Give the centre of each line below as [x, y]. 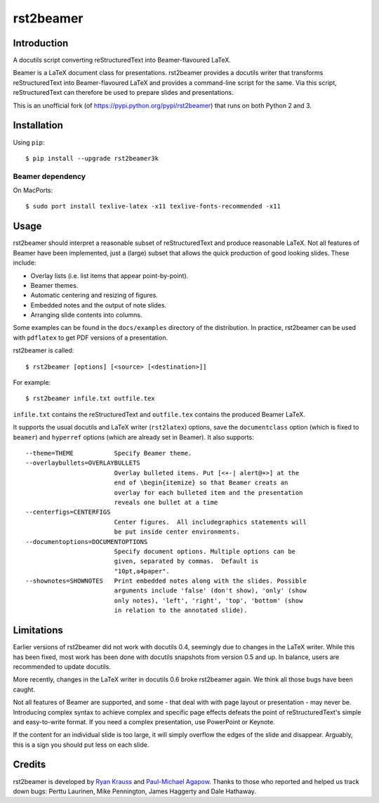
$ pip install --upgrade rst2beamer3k [92, 158]
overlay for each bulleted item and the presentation [208, 492]
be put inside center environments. [177, 532]
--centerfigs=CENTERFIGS [68, 512]
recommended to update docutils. [62, 666]
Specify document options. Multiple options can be [205, 551]
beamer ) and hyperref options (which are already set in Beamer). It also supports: [133, 437]
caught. [24, 689]
